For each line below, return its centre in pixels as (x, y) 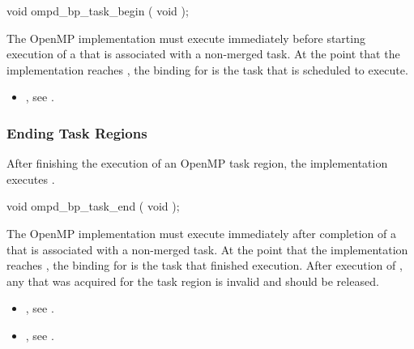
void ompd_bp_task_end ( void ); (93, 206)
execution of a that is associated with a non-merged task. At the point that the (203, 54)
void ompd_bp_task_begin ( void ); (98, 11)
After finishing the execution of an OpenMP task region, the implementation (197, 163)
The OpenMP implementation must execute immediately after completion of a (201, 233)
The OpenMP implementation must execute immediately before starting (186, 38)
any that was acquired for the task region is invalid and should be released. (193, 281)
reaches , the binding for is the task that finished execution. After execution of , (205, 265)
